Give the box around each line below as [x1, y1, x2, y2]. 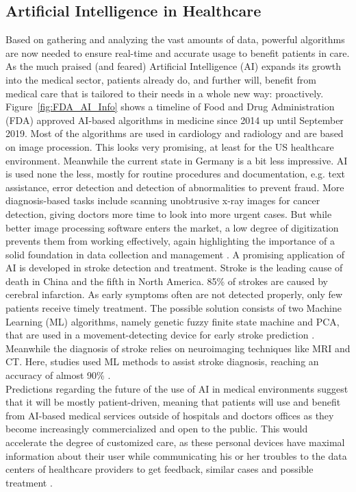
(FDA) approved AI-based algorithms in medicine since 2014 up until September [5, 112, 344, 127]
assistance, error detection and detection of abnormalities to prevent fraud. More [5, 180, 344, 194]
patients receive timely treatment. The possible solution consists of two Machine [5, 301, 342, 315]
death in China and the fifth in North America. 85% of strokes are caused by [5, 273, 328, 288]
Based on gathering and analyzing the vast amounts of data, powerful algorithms [5, 32, 345, 47]
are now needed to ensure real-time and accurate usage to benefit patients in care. [5, 45, 350, 60]
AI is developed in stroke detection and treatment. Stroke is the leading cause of [5, 260, 343, 275]
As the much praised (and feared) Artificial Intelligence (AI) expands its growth [5, 59, 342, 73]
